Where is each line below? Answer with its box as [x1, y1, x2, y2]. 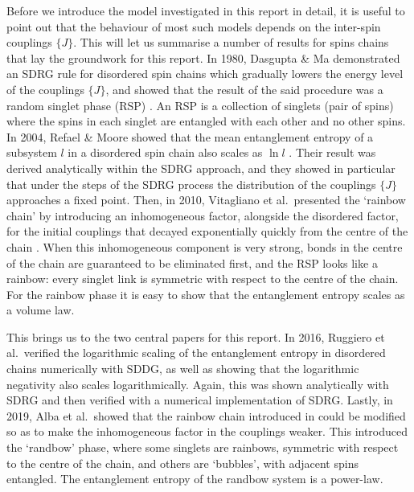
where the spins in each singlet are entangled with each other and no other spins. [6, 113, 406, 129]
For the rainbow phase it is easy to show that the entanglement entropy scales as [6, 285, 405, 302]
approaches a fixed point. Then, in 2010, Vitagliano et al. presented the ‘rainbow [6, 191, 406, 208]
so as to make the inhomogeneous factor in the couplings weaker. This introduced [6, 423, 408, 440]
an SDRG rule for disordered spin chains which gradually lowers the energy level [6, 65, 404, 82]
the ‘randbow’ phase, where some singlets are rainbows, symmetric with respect [6, 439, 399, 456]
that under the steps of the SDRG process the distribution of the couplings [6, 175, 376, 192]
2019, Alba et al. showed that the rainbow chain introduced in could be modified [6, 407, 406, 424]
